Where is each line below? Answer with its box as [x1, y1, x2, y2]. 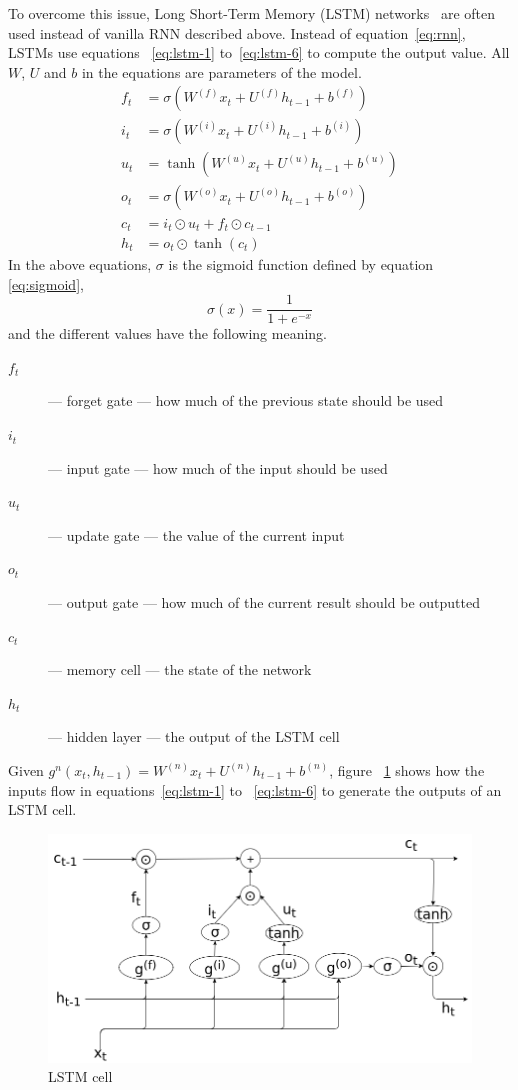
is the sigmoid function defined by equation [168, 254, 434, 275]
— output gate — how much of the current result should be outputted [48, 592, 480, 613]
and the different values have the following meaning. [8, 323, 328, 344]
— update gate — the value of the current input [48, 524, 345, 545]
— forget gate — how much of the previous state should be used [48, 390, 444, 411]
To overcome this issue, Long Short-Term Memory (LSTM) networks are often [8, 3, 496, 23]
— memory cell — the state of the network [48, 659, 312, 680]
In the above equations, [8, 254, 152, 275]
